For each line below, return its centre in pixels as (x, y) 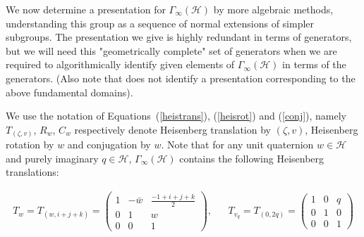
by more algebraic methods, (273, 9)
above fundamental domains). (69, 92)
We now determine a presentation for (86, 9)
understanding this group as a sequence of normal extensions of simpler (160, 23)
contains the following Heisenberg (252, 158)
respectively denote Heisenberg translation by (172, 129)
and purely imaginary (52, 158)
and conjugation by (109, 145)
